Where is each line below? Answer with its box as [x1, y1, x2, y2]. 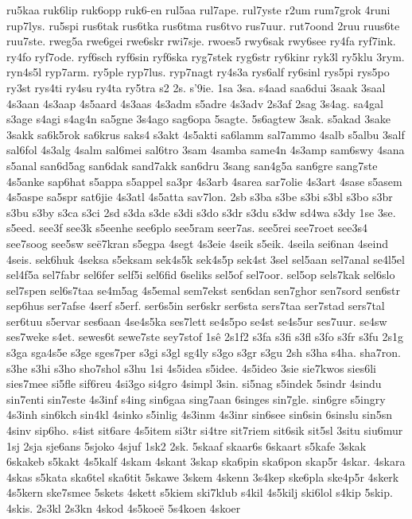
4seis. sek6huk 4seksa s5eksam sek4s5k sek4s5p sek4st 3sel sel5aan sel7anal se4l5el [6, 250, 405, 267]
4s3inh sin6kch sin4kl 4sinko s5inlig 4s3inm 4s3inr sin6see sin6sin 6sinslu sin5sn [6, 406, 392, 423]
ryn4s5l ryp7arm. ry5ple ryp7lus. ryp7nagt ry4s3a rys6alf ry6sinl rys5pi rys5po [6, 64, 390, 80]
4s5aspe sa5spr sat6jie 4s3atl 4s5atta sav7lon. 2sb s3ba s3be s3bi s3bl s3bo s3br [6, 188, 393, 205]
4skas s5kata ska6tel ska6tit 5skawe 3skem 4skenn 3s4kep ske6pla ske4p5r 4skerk [6, 468, 399, 485]
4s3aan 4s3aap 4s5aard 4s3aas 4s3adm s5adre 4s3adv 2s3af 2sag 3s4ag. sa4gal [6, 95, 383, 111]
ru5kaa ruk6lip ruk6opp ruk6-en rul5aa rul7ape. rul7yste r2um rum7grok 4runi [6, 2, 391, 17]
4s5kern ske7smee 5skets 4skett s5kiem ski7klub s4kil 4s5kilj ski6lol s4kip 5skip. [6, 484, 393, 501]
